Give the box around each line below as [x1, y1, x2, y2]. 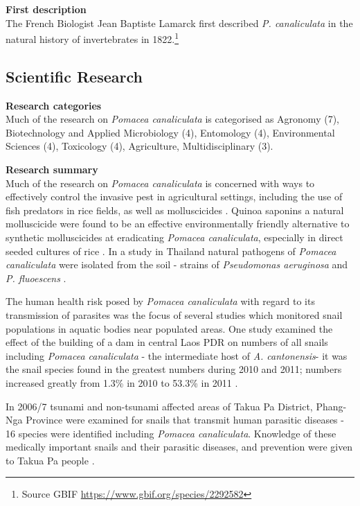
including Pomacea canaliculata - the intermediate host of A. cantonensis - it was [6, 348, 348, 363]
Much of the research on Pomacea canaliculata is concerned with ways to [6, 175, 315, 190]
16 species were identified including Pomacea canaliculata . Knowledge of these [6, 426, 336, 440]
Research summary [6, 162, 98, 177]
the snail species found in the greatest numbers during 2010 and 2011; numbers [6, 362, 342, 376]
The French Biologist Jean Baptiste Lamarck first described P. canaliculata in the [6, 15, 353, 30]
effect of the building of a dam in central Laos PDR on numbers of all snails [6, 335, 328, 349]
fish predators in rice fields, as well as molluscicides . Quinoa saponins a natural [6, 202, 344, 217]
